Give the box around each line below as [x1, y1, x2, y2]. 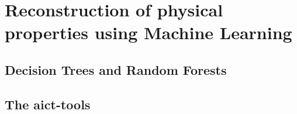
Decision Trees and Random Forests [5, 60, 227, 78]
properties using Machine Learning [5, 20, 292, 44]
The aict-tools [5, 95, 91, 113]
